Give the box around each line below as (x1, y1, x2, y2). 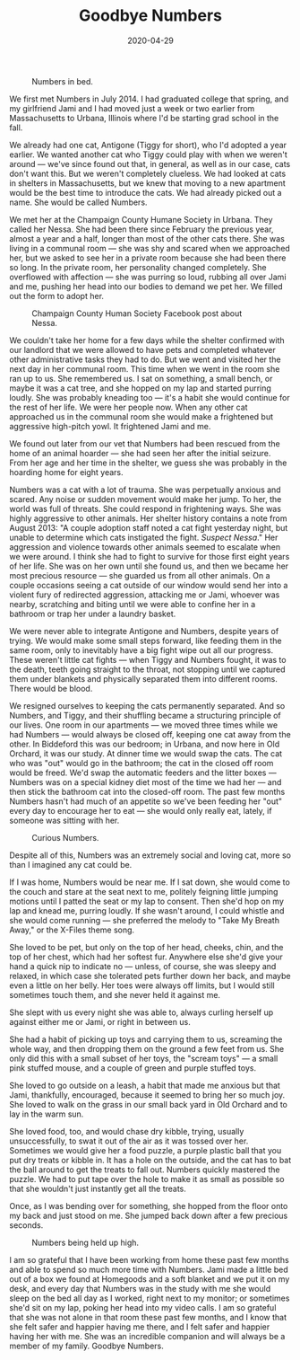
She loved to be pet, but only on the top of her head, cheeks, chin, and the (9, 941, 284, 952)
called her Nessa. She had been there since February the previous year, (9, 224, 274, 234)
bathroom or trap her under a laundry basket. (9, 608, 176, 619)
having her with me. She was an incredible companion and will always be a (9, 1330, 286, 1341)
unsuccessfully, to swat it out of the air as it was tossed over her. (9, 1135, 249, 1146)
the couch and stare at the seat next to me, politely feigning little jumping (9, 886, 279, 896)
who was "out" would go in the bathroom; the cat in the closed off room (9, 757, 274, 768)
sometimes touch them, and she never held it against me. (9, 989, 221, 1000)
